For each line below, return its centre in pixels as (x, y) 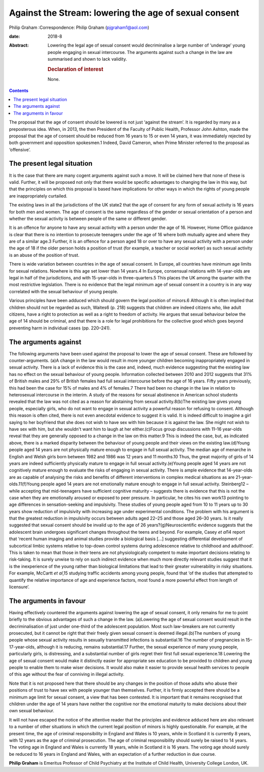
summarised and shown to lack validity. (87, 59)
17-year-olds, (22, 647)
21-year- (244, 477)
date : (14, 36)
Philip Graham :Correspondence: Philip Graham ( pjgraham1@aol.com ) (79, 27)
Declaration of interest (76, 69)
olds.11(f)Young (24, 484)
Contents (19, 90)
